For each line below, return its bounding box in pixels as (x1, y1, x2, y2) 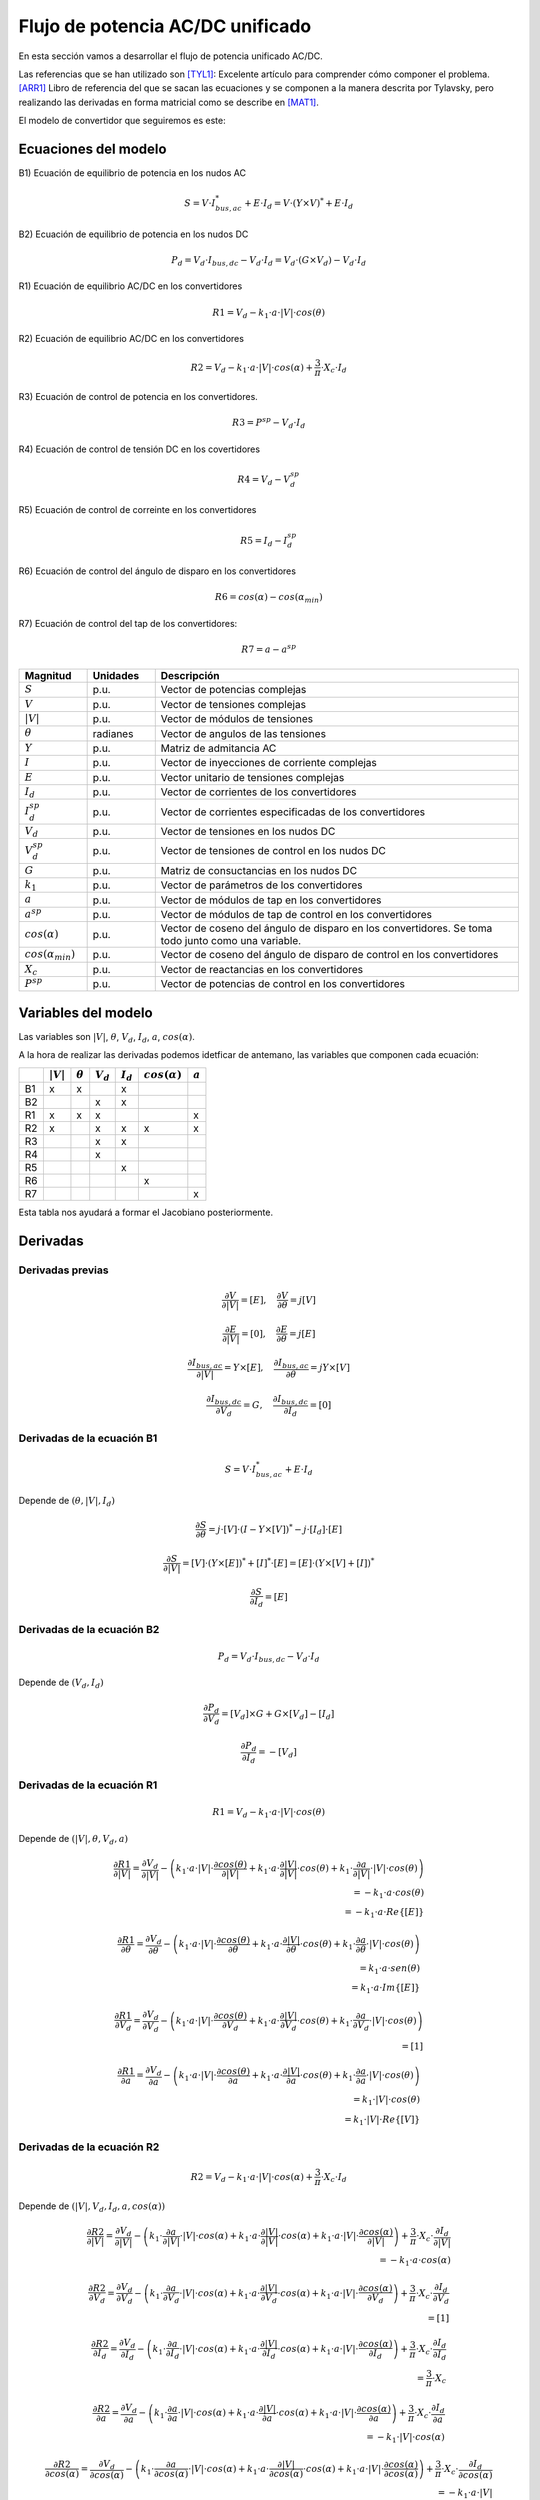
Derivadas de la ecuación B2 (18, 1622, 160, 1636)
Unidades (92, 669, 140, 683)
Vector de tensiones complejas (160, 697, 307, 711)
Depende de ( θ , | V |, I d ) (18, 1494, 115, 1509)
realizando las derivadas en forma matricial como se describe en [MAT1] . (18, 96, 320, 108)
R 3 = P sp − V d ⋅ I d (231, 415, 306, 431)
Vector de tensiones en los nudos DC (160, 824, 336, 838)
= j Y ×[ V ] (310, 1362, 350, 1374)
